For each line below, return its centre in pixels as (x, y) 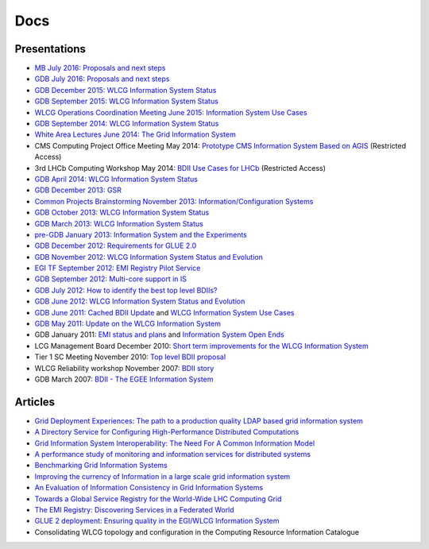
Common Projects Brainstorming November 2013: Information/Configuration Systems (174, 201)
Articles (35, 402)
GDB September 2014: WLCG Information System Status (127, 124)
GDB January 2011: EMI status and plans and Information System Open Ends (160, 334)
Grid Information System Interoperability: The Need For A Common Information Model (175, 443)
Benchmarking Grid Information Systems (101, 466)
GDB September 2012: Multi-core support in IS (110, 279)
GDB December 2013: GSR (78, 190)
